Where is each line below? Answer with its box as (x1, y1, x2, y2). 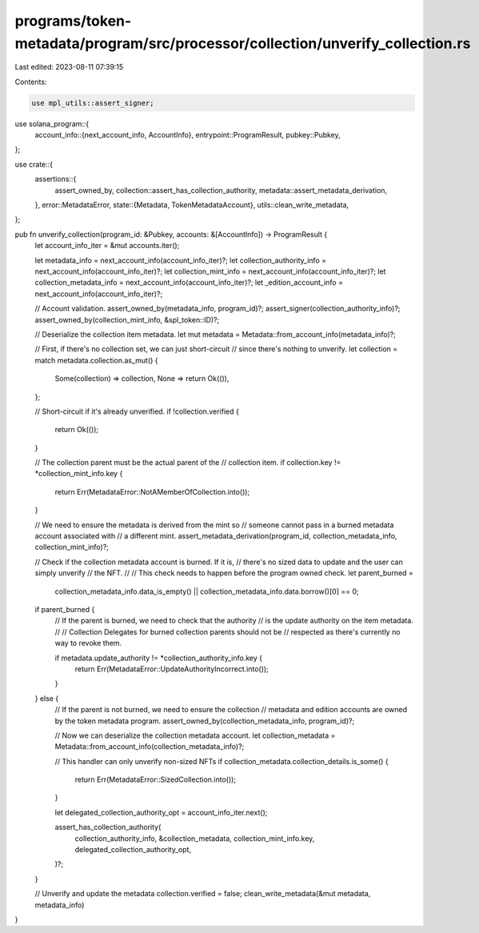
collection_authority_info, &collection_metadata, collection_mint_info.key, (74, 833, 315, 843)
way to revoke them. (54, 639, 122, 648)
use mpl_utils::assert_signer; (31, 98, 155, 107)
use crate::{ (14, 159, 54, 169)
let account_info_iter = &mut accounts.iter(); (34, 241, 180, 250)
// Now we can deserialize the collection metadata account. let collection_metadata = (54, 731, 336, 740)
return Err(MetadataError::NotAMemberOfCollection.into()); (54, 487, 250, 496)
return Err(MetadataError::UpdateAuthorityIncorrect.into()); (74, 664, 269, 674)
